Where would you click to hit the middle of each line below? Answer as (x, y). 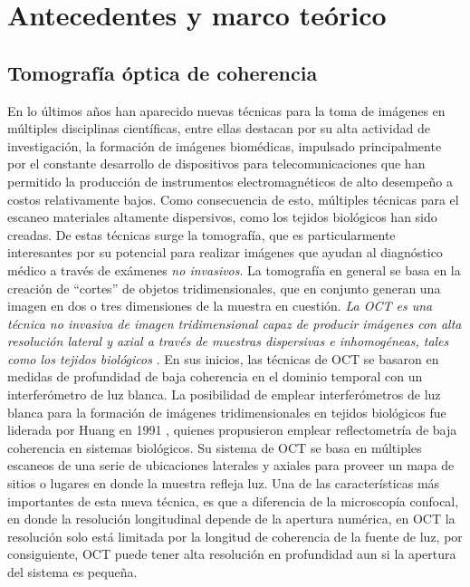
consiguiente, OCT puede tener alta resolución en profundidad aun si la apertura (232, 554)
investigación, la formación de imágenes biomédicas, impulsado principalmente (225, 145)
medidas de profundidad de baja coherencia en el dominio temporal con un (215, 376)
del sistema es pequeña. (72, 572)
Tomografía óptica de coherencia (163, 72)
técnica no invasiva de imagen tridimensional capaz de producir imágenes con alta (235, 323)
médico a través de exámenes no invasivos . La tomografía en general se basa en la (234, 269)
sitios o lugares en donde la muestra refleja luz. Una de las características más (224, 483)
